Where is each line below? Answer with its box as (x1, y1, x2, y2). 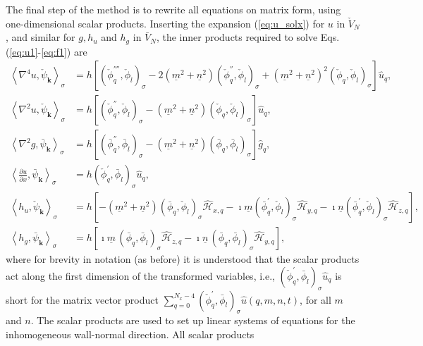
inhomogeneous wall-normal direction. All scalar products (6, 327, 255, 341)
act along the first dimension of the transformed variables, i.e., (6, 268, 275, 283)
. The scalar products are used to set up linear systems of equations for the (30, 313, 355, 328)
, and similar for (6, 30, 75, 44)
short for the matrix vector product (6, 292, 159, 307)
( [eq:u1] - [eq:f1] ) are (6, 44, 87, 58)
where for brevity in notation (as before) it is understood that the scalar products (6, 252, 360, 266)
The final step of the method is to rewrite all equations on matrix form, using (6, 2, 341, 16)
